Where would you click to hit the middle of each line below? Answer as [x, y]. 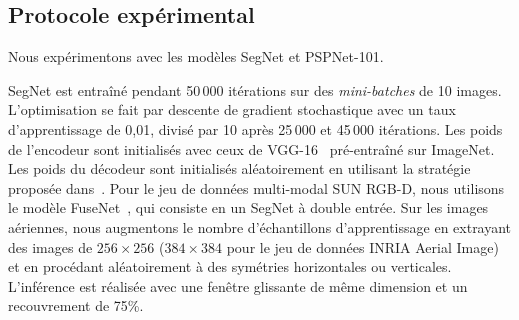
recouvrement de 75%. [76, 305]
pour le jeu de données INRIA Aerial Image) [362, 246]
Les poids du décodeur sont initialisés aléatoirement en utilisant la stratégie [239, 168]
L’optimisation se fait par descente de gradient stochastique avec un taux [232, 109]
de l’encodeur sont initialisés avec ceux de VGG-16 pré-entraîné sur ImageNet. [251, 148]
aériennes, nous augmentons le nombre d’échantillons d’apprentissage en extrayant [260, 226]
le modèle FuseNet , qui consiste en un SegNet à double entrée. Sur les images [248, 207]
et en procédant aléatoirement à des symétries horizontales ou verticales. [230, 266]
